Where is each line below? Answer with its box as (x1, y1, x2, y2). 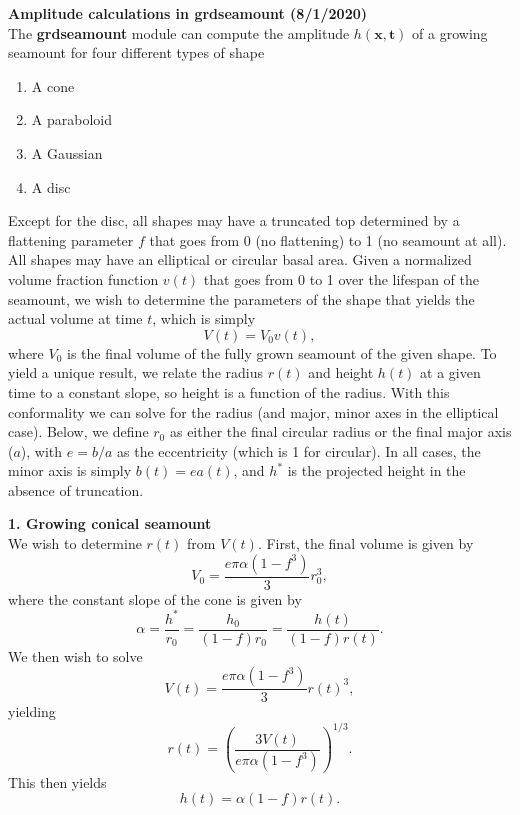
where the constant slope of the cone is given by (8, 588, 302, 609)
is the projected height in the (287, 460, 466, 481)
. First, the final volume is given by (257, 533, 474, 554)
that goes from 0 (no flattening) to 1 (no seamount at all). (149, 229, 507, 250)
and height (308, 362, 374, 383)
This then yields (8, 771, 107, 792)
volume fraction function (8, 268, 159, 289)
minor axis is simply (8, 460, 132, 481)
